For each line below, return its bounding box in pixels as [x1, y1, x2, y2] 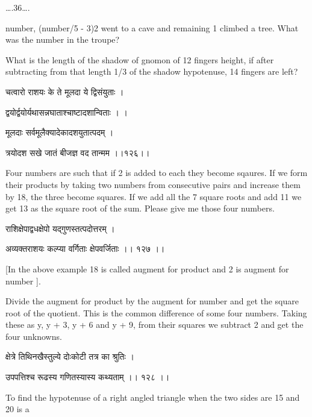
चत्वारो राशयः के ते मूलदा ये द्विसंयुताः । [5, 85, 124, 98]
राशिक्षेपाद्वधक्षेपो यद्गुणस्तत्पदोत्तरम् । [5, 222, 115, 234]
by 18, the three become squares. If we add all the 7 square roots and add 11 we [5, 190, 302, 202]
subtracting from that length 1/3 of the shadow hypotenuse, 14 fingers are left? [5, 65, 298, 78]
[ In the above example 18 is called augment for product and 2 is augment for [5, 262, 289, 275]
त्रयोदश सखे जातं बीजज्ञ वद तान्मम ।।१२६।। [5, 146, 150, 158]
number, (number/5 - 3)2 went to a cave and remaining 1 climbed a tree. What [5, 21, 299, 34]
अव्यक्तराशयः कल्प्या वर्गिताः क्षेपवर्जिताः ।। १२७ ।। [5, 242, 165, 255]
